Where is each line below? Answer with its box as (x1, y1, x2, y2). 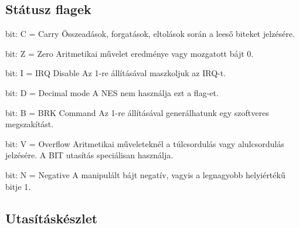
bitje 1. (5, 180, 31, 192)
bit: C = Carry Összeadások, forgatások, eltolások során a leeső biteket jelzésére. (5, 28, 295, 40)
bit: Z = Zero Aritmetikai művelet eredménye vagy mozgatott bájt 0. (5, 47, 254, 59)
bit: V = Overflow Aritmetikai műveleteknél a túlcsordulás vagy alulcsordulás (5, 137, 284, 149)
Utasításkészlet (5, 209, 98, 227)
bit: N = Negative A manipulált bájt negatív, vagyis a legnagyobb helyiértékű (5, 168, 286, 181)
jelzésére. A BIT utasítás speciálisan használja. (5, 149, 174, 161)
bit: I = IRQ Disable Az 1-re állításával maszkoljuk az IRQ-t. (5, 67, 226, 79)
